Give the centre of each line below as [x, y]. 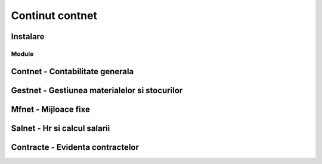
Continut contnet [54, 15]
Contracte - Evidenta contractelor [75, 147]
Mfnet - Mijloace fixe [51, 109]
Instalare [28, 37]
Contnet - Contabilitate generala [72, 71]
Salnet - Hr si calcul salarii [61, 128]
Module [22, 53]
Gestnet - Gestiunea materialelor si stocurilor [97, 90]
